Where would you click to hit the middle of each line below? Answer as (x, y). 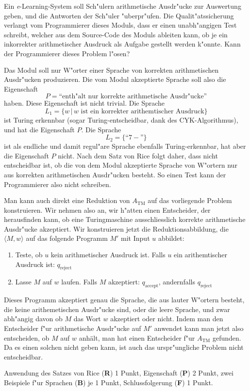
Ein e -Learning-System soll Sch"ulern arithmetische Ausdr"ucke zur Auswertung (123, 6)
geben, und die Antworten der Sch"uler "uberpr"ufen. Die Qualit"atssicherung (119, 15)
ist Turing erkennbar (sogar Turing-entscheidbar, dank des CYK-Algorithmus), (121, 119)
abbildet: (171, 238)
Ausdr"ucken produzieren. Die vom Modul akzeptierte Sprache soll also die (115, 79)
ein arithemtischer (200, 255)
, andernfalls (177, 282)
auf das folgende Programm (67, 238)
